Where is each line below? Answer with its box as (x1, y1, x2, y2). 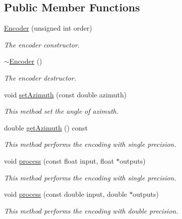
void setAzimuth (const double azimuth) (4, 89, 127, 99)
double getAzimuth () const (4, 122, 88, 132)
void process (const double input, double (4, 189, 127, 199)
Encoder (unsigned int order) (4, 23, 92, 33)
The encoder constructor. (4, 39, 80, 49)
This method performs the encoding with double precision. (4, 205, 179, 216)
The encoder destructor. (4, 72, 76, 83)
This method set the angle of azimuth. (4, 106, 119, 116)
